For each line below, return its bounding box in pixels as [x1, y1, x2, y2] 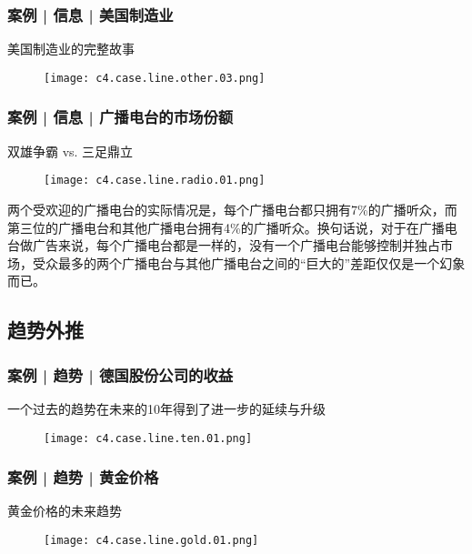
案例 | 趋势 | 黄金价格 [7, 466, 159, 489]
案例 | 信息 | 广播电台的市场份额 [7, 106, 234, 128]
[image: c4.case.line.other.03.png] [44, 71, 266, 85]
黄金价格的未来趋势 [7, 501, 122, 520]
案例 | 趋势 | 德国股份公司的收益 [7, 363, 234, 386]
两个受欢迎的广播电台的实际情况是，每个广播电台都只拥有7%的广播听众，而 [7, 199, 457, 218]
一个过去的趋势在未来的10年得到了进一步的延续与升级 [7, 398, 326, 418]
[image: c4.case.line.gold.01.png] [44, 533, 259, 547]
